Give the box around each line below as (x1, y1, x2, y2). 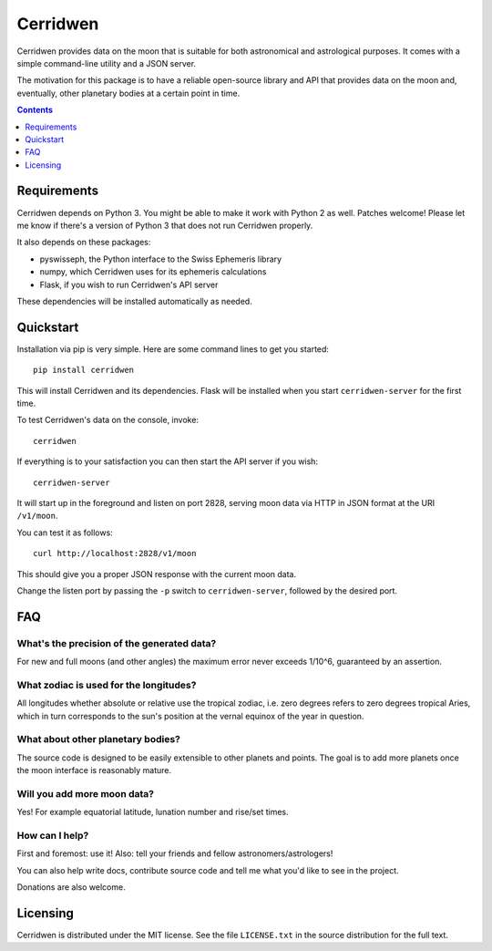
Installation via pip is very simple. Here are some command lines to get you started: (16, 343, 330, 355)
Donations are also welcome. (16, 882, 127, 893)
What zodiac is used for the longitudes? (16, 678, 197, 691)
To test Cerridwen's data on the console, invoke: (16, 415, 200, 426)
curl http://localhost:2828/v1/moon (33, 548, 197, 559)
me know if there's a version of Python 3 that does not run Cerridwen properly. (16, 220, 313, 231)
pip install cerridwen (33, 365, 135, 376)
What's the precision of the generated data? (16, 636, 217, 649)
